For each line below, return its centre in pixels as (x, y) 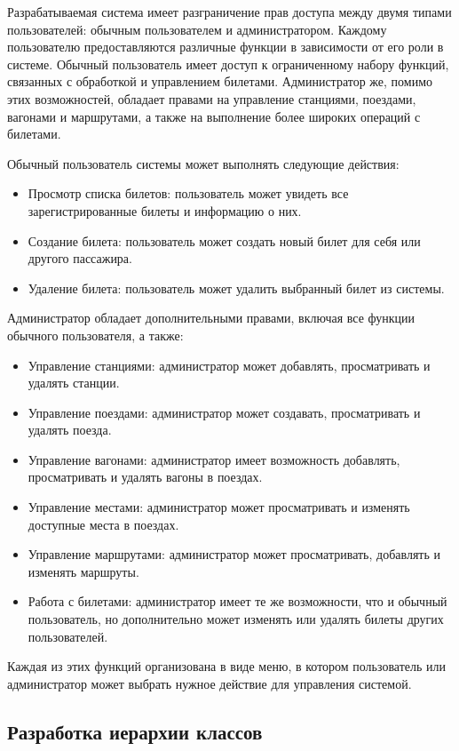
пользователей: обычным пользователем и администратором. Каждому (197, 29)
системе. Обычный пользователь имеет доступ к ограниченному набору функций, (228, 64)
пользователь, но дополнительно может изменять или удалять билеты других (236, 619)
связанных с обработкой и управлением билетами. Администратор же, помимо (220, 81)
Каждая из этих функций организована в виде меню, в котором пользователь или (227, 666)
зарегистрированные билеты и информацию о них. (165, 210)
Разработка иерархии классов (135, 731)
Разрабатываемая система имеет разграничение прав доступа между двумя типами (229, 12)
